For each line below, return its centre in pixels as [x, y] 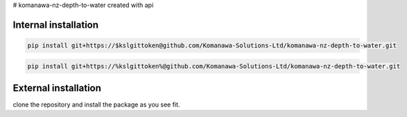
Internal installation [56, 25]
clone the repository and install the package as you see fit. [96, 105]
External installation [57, 88]
